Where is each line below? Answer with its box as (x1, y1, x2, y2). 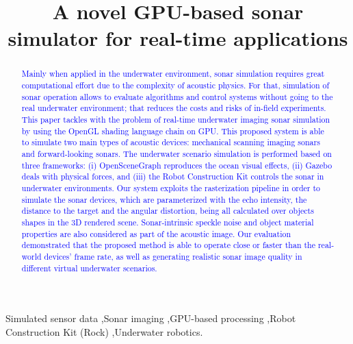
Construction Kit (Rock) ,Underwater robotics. (5, 324, 203, 339)
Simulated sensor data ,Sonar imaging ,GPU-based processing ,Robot (5, 311, 296, 325)
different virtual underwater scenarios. (21, 262, 157, 273)
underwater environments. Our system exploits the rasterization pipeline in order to (21, 182, 321, 193)
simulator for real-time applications (8, 24, 348, 52)
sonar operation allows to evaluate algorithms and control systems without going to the (21, 90, 333, 102)
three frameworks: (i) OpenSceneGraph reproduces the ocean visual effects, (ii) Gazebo (21, 159, 332, 171)
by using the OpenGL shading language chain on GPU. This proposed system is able (21, 125, 324, 136)
